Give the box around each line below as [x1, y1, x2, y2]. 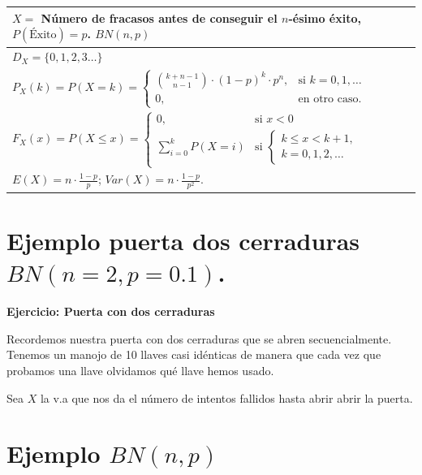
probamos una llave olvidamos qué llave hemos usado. [6, 362, 274, 379]
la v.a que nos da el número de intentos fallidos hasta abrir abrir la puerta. [40, 389, 413, 406]
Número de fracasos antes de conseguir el [41, 9, 278, 26]
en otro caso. [298, 93, 362, 105]
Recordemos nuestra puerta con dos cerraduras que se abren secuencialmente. [6, 330, 392, 347]
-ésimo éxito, [288, 9, 361, 26]
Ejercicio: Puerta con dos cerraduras [6, 303, 215, 320]
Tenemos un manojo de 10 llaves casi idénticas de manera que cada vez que [6, 346, 381, 363]
